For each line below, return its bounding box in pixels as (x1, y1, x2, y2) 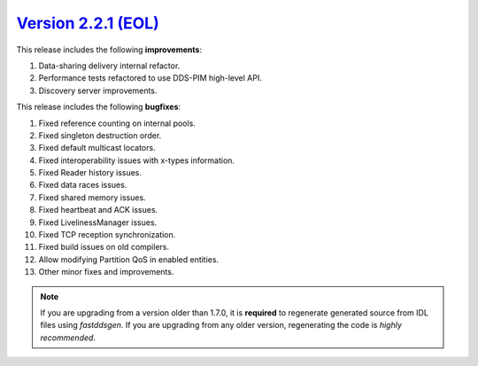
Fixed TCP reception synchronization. (38, 230, 176, 240)
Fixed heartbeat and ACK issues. (38, 205, 158, 215)
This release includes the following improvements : (16, 44, 203, 55)
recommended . (40, 332, 96, 343)
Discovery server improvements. (38, 85, 158, 96)
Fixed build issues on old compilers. (38, 242, 170, 253)
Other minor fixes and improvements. (38, 267, 174, 277)
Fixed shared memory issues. (38, 191, 146, 203)
